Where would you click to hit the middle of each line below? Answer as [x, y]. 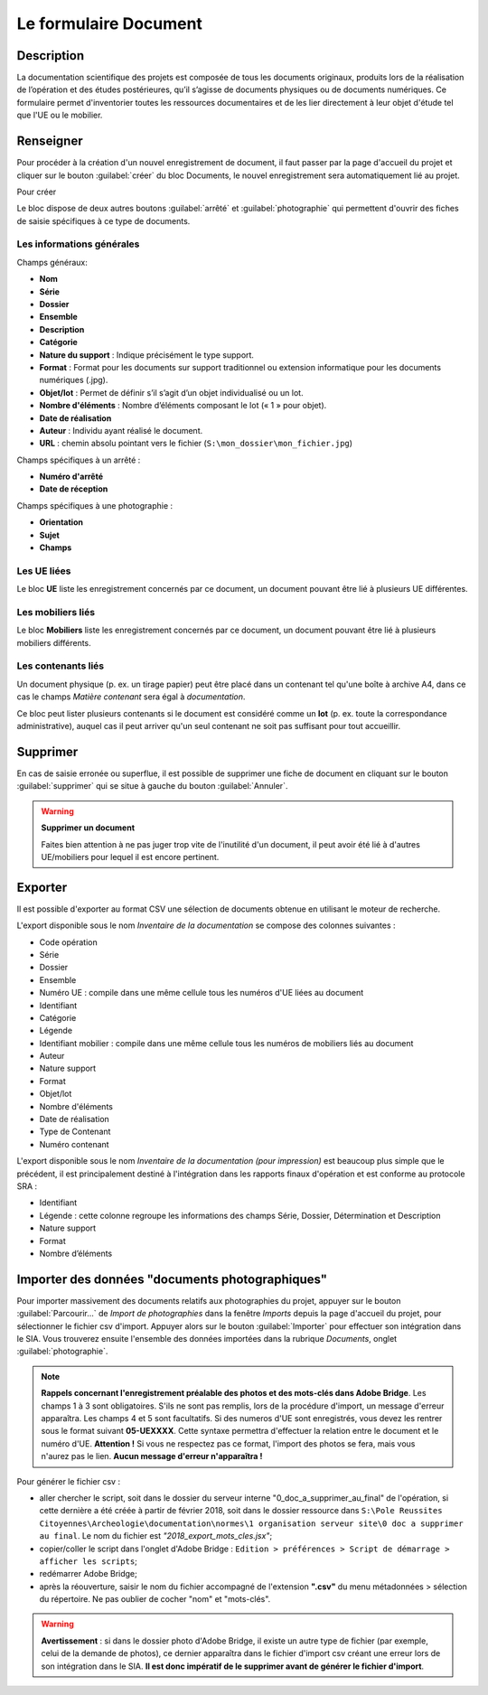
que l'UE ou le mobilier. [60, 115]
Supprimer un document [88, 828]
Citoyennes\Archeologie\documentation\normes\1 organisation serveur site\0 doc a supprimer [252, 1523]
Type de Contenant [75, 1132]
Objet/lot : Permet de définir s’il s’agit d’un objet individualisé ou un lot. [171, 392]
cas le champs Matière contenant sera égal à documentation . [131, 697]
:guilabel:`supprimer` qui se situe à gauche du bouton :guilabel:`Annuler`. [152, 786]
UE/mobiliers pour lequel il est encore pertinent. [130, 857]
